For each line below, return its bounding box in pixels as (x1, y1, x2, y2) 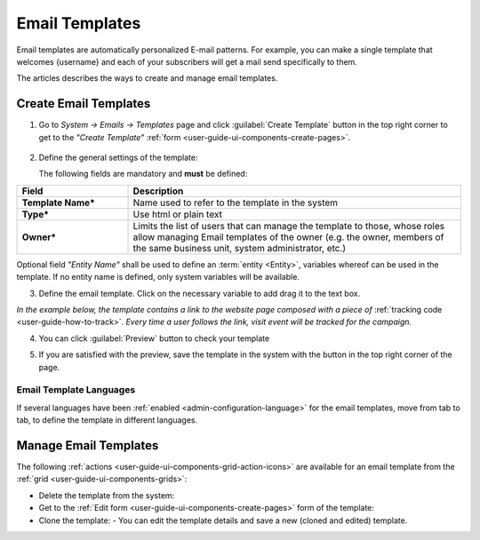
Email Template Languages (16, 384, 136, 396)
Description (132, 185, 184, 197)
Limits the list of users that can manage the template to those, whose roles (132, 219, 444, 232)
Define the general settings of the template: (38, 152, 198, 163)
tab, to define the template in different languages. (16, 415, 198, 425)
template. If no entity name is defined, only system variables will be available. (16, 272, 300, 282)
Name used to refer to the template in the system (132, 196, 338, 209)
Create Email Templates (16, 96, 151, 111)
